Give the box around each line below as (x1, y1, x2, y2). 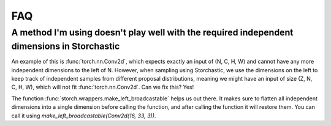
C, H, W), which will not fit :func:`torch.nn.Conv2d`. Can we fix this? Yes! (11, 83, 194, 91)
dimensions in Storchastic (11, 40, 120, 52)
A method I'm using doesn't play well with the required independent (11, 27, 294, 38)
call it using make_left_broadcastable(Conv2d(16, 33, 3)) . (11, 112, 156, 119)
